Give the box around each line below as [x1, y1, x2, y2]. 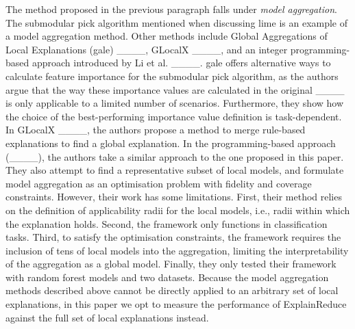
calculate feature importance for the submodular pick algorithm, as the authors [5, 68, 339, 83]
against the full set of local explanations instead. [5, 310, 209, 324]
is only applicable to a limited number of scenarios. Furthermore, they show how [5, 96, 344, 110]
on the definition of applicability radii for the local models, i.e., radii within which [5, 202, 350, 217]
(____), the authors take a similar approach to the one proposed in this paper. [5, 149, 344, 163]
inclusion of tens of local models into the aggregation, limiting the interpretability [5, 243, 349, 257]
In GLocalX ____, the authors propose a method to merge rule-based [5, 122, 306, 137]
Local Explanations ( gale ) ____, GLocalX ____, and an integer [5, 42, 288, 56]
